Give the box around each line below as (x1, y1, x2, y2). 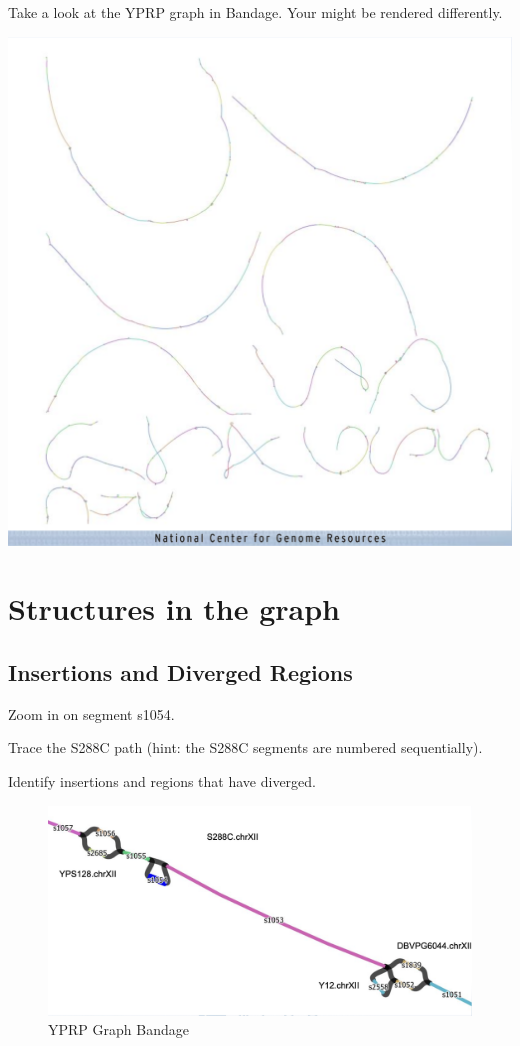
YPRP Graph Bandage (48, 1019, 189, 1040)
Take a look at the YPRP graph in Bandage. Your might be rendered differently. (8, 2, 503, 22)
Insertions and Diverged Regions (8, 656, 353, 687)
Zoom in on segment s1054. (8, 703, 175, 724)
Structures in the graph (8, 588, 340, 629)
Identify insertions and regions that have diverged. (8, 770, 316, 791)
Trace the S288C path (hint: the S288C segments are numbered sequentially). (8, 737, 483, 758)
